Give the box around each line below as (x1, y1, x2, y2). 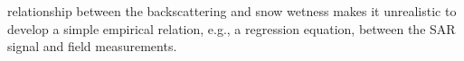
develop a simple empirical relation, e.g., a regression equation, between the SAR (7, 19, 456, 38)
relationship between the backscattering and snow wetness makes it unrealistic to (7, 2, 457, 20)
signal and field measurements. (7, 37, 177, 56)
